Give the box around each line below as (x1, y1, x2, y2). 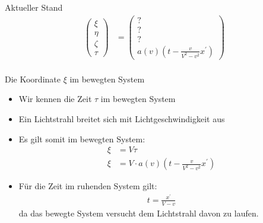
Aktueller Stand (5, 1, 63, 13)
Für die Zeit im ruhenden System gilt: (18, 180, 157, 192)
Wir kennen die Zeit (18, 93, 92, 105)
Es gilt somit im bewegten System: (18, 132, 145, 145)
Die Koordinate (5, 72, 61, 85)
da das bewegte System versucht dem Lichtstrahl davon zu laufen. (18, 206, 259, 219)
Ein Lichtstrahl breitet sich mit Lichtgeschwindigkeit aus (18, 113, 225, 125)
